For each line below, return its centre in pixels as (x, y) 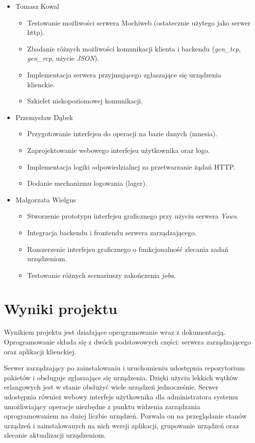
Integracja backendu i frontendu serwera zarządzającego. (112, 232)
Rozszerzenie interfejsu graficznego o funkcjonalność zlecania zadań (128, 249)
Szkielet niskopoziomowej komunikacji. (85, 101)
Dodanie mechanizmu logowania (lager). (87, 183)
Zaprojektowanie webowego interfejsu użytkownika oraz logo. (118, 150)
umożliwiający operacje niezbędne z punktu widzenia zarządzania (102, 406)
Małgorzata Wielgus (46, 199)
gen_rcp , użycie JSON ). (63, 58)
